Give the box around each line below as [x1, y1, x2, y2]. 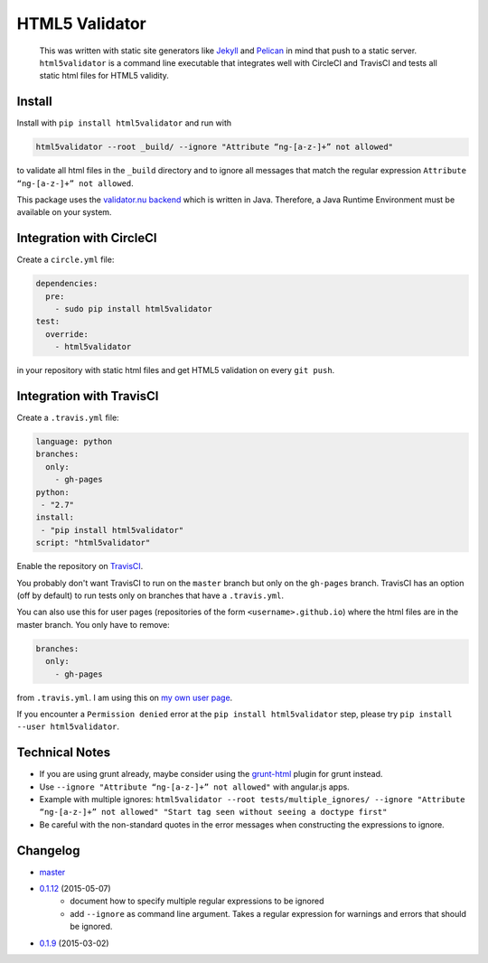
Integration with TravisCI [16, 388, 159, 404]
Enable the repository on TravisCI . [16, 561, 144, 572]
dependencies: [35, 278, 99, 289]
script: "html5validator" [35, 538, 151, 548]
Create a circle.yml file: [16, 254, 115, 266]
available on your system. [16, 207, 112, 218]
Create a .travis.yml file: [16, 412, 119, 424]
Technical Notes [16, 745, 111, 761]
